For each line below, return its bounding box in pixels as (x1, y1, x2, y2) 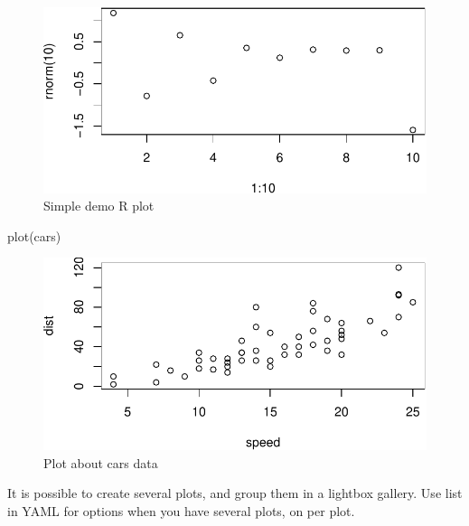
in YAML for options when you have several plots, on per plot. (7, 501, 355, 520)
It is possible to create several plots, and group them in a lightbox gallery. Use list (7, 484, 463, 503)
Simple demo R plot (43, 196, 155, 215)
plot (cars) (7, 226, 61, 245)
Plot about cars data (43, 453, 158, 472)
